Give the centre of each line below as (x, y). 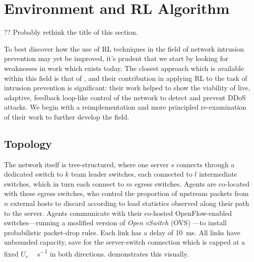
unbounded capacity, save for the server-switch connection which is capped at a (125, 242)
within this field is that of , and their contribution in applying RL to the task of (126, 78)
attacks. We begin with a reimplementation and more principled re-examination (125, 107)
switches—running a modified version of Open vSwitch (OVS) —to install (116, 223)
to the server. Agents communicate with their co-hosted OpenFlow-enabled (118, 213)
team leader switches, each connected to (132, 174)
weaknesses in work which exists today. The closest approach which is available (124, 68)
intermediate (218, 174)
